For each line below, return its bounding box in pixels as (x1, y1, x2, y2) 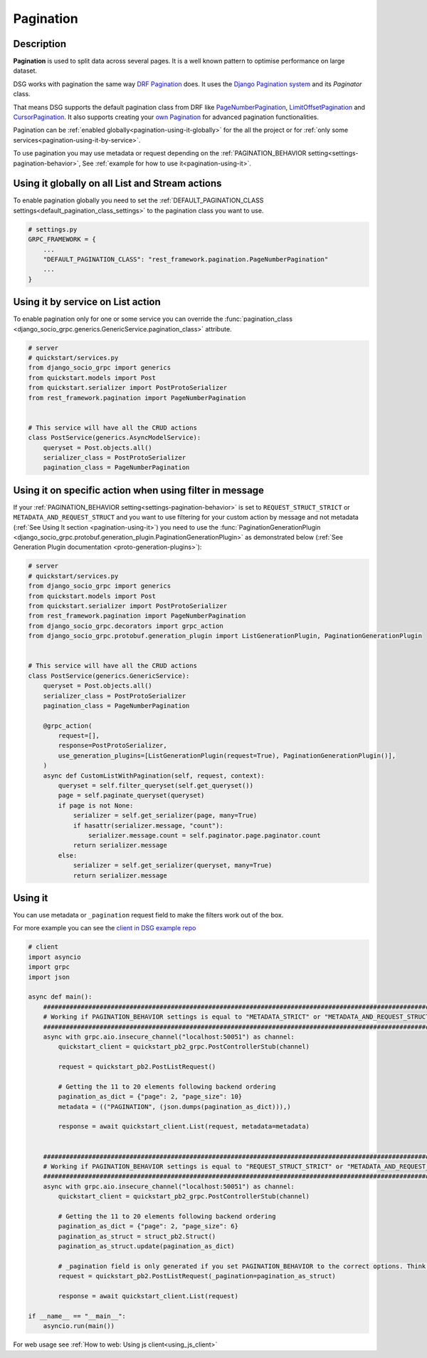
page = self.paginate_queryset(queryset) (58, 791, 205, 800)
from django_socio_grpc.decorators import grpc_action (28, 622, 223, 630)
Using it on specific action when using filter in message (13, 484, 265, 496)
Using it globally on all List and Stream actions (13, 178, 222, 190)
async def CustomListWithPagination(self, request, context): (43, 771, 265, 780)
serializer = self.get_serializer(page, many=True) (73, 811, 258, 820)
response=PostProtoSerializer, (58, 741, 167, 750)
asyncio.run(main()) (43, 1322, 115, 1330)
